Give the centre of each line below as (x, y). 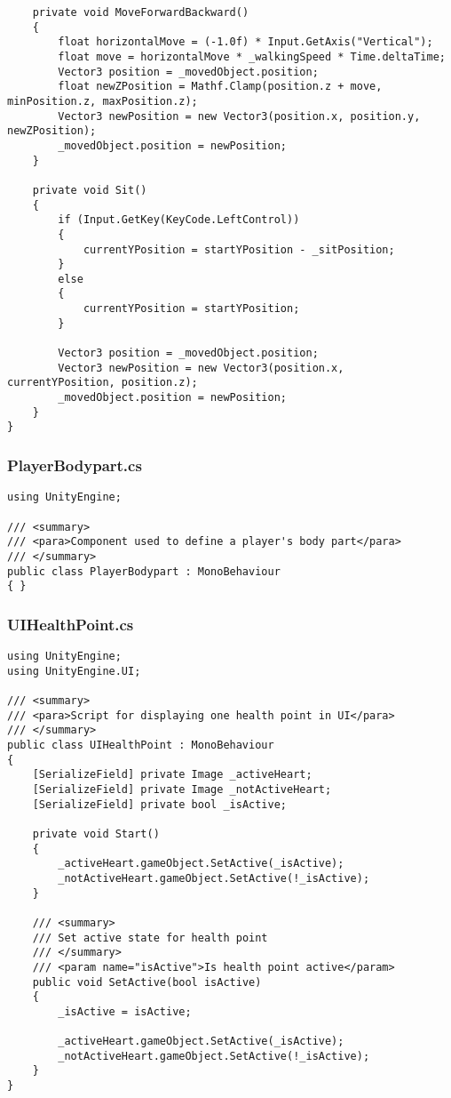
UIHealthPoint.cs (71, 624)
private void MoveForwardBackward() (141, 12)
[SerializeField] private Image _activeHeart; (172, 775)
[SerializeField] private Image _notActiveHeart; (182, 789)
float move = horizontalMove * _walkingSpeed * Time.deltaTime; (252, 56)
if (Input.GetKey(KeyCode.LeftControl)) (179, 220)
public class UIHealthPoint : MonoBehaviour (141, 745)
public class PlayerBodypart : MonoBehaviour (144, 571)
